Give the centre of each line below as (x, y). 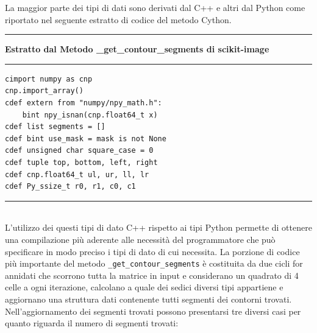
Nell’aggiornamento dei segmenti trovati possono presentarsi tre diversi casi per (153, 311)
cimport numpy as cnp (49, 79)
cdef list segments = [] (55, 127)
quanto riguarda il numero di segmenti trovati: (92, 323)
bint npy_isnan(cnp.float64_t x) (90, 115)
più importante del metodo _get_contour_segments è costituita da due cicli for (154, 263)
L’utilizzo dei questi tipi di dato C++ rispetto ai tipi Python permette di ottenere (158, 227)
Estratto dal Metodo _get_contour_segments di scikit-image (137, 49)
